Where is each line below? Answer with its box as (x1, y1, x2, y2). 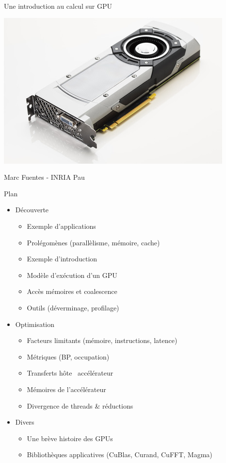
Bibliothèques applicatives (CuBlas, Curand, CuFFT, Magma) (27, 449, 212, 460)
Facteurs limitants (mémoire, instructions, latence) (27, 335, 178, 345)
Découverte (15, 205, 49, 215)
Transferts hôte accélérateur (27, 368, 113, 378)
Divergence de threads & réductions (27, 400, 133, 411)
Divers (15, 417, 34, 427)
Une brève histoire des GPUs (27, 433, 113, 443)
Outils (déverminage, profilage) (27, 302, 119, 312)
